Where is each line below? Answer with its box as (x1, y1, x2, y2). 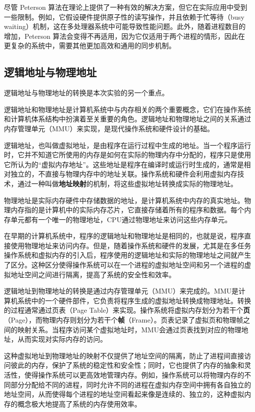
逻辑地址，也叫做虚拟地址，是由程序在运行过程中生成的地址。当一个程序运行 (4, 140, 251, 150)
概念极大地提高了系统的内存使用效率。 (17, 398, 141, 409)
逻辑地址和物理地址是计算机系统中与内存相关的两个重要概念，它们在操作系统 (4, 104, 251, 114)
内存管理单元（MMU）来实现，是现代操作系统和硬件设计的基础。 (4, 123, 214, 133)
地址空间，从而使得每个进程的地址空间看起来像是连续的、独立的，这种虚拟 (4, 389, 244, 399)
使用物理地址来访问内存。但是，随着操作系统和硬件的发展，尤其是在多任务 (10, 240, 251, 250)
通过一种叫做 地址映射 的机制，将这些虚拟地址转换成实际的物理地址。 (17, 178, 237, 188)
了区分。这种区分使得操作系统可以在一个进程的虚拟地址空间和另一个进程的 (4, 260, 244, 270)
